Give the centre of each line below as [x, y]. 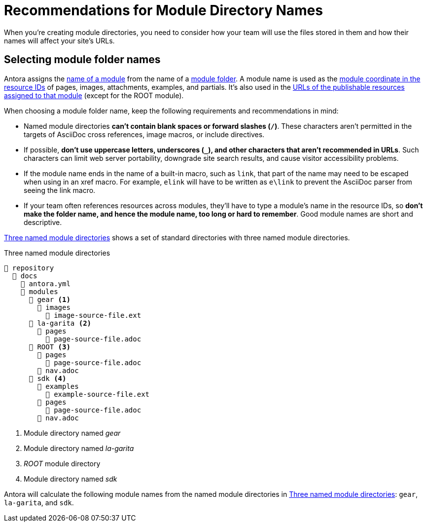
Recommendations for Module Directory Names [163, 10]
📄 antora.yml [45, 283]
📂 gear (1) [50, 299]
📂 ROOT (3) [50, 347]
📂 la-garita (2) [60, 323]
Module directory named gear [72, 433]
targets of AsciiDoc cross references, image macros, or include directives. [144, 134]
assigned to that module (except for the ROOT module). [94, 95]
